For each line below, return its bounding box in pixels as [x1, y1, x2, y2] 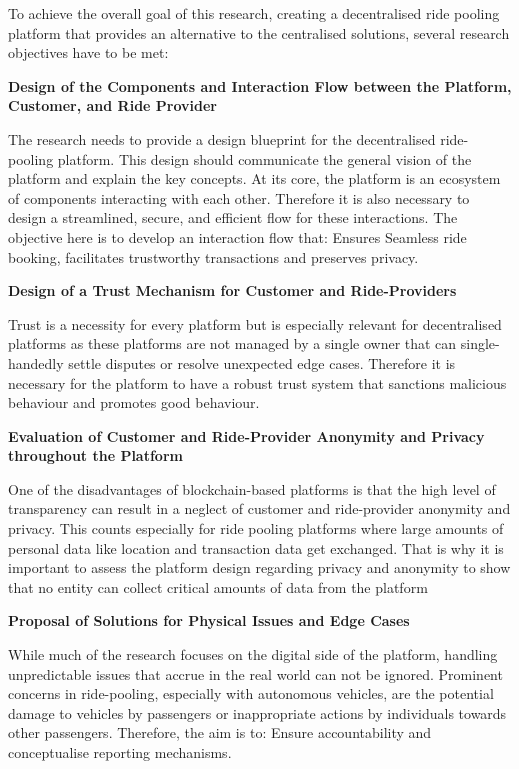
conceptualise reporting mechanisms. [8, 742, 232, 762]
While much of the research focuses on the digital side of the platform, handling [8, 644, 498, 665]
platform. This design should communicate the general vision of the [57, 148, 472, 169]
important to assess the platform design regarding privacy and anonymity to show [8, 557, 511, 578]
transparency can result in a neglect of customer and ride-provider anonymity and [8, 498, 511, 519]
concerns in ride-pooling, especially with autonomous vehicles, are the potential [8, 683, 494, 704]
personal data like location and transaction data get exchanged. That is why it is [8, 537, 504, 558]
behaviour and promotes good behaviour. [8, 392, 260, 413]
